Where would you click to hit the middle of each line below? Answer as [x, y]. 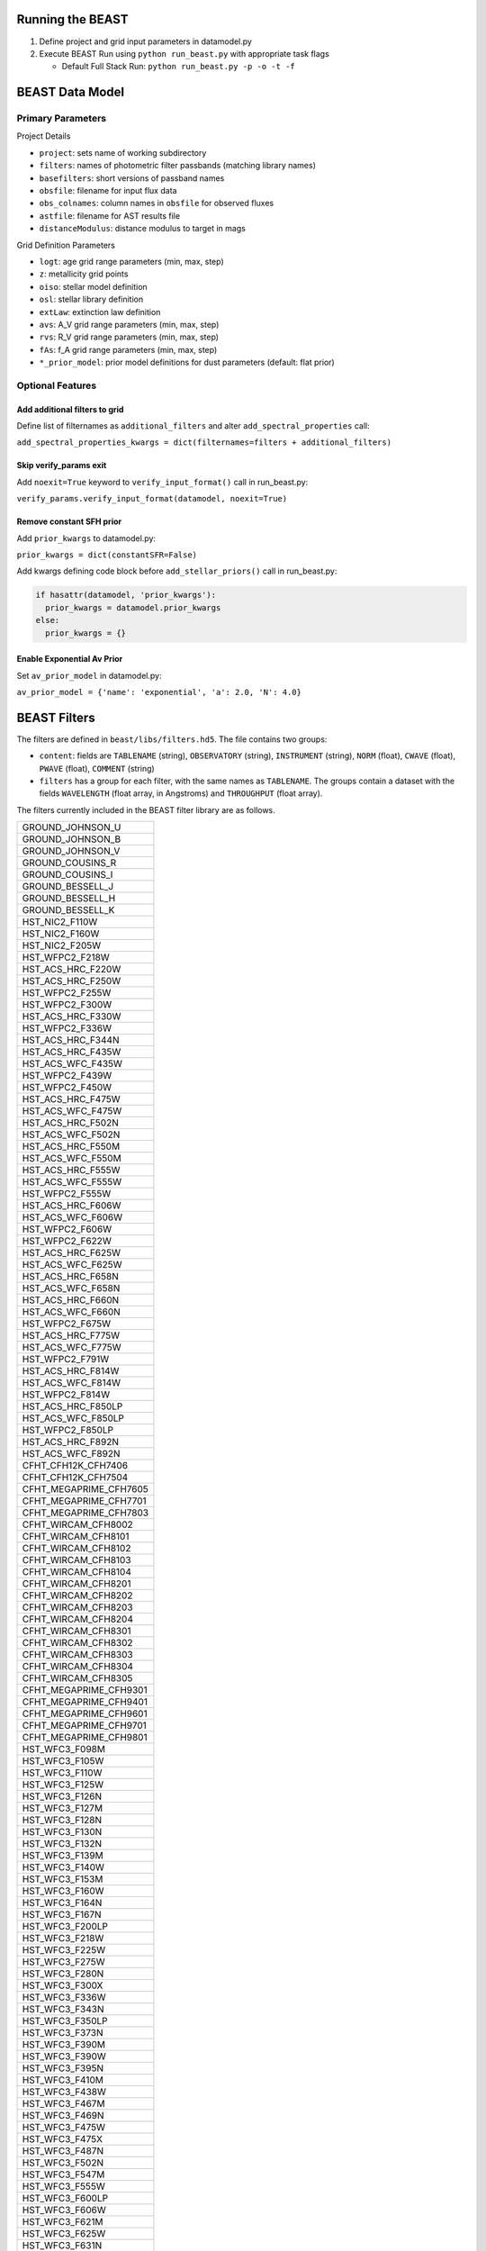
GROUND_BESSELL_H [69, 899]
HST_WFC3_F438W [64, 2092]
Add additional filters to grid [70, 409]
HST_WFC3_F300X [63, 1985]
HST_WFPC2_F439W [67, 1076]
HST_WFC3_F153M [63, 1879]
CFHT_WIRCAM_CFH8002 [78, 1524]
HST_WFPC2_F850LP [68, 1430]
